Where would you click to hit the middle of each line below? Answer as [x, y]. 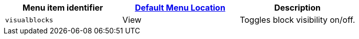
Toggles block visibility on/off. [298, 20]
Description [297, 8]
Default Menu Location [180, 8]
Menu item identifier [63, 8]
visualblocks [29, 20]
